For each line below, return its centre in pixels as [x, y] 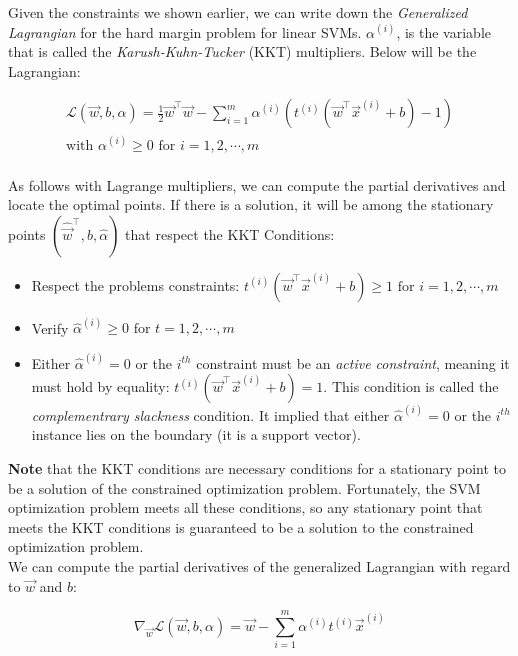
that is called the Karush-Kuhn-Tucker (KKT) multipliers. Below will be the [242, 51]
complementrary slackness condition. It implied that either [210, 414]
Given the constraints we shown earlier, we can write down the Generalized [238, 12]
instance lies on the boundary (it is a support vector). [196, 434]
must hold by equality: [100, 386]
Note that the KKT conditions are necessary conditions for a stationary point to [257, 468]
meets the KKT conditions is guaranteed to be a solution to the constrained [241, 526]
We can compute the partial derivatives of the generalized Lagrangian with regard [259, 566]
